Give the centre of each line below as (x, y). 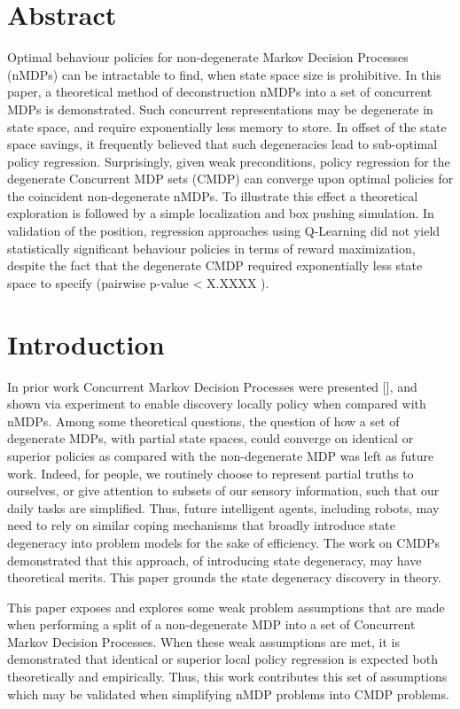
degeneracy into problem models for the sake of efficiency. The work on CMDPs (224, 542)
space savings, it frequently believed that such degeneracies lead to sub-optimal (222, 144)
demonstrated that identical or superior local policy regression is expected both (222, 659)
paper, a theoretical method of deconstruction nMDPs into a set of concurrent (220, 92)
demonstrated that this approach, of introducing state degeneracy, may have (214, 560)
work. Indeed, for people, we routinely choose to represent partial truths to (211, 473)
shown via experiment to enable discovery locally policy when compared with (217, 404)
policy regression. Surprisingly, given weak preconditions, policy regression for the (229, 161)
